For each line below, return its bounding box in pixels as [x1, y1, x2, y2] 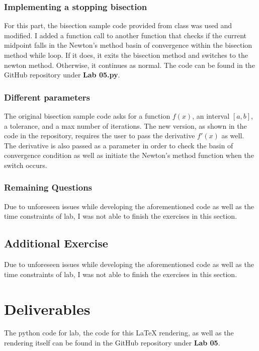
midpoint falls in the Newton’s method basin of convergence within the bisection [4, 40, 252, 50]
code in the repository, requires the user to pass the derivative [4, 130, 195, 141]
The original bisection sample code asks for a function [4, 111, 170, 121]
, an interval [192, 111, 230, 121]
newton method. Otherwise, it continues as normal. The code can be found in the [4, 59, 255, 70]
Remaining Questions [4, 181, 93, 194]
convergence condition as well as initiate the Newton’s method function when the [4, 150, 254, 160]
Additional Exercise [4, 235, 108, 251]
